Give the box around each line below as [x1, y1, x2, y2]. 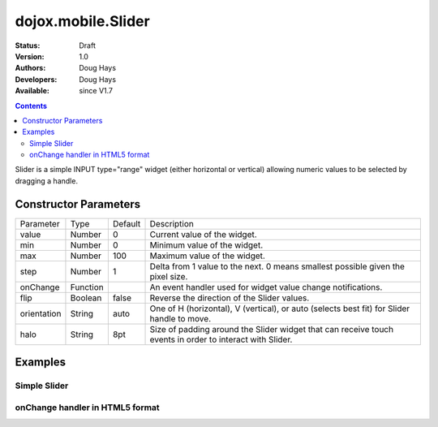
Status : [15, 41, 41, 50]
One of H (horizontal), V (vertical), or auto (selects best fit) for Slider [149, 303, 410, 314]
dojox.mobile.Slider [15, 12, 150, 30]
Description [149, 218, 194, 229]
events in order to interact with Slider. [149, 334, 293, 345]
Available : [15, 86, 50, 96]
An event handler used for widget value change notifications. [149, 281, 383, 292]
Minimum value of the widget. [149, 239, 264, 251]
